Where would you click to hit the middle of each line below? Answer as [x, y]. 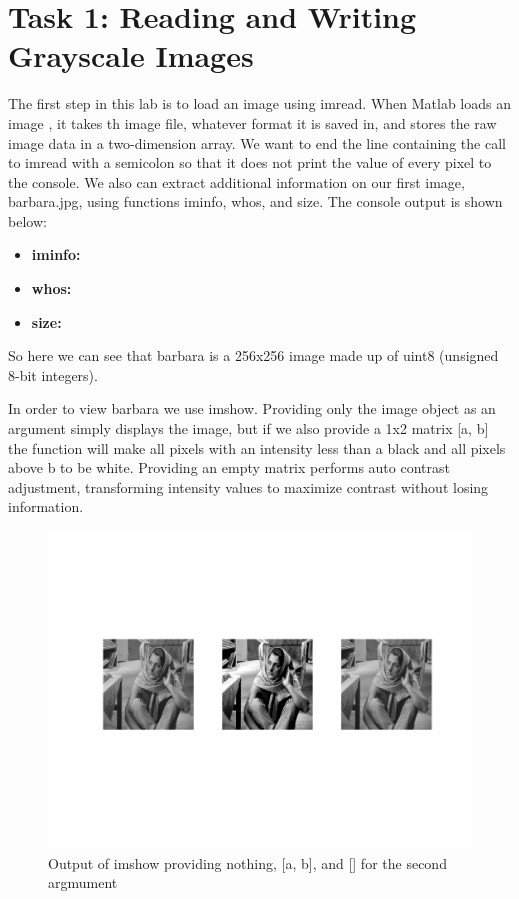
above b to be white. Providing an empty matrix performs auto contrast [229, 467]
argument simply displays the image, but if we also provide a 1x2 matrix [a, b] [248, 428]
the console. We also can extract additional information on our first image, [236, 181]
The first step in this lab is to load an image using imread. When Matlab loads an [259, 103]
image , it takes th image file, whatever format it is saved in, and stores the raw [252, 122]
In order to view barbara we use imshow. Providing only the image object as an [252, 408]
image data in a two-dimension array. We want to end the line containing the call [257, 142]
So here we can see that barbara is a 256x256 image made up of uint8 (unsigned [253, 355]
